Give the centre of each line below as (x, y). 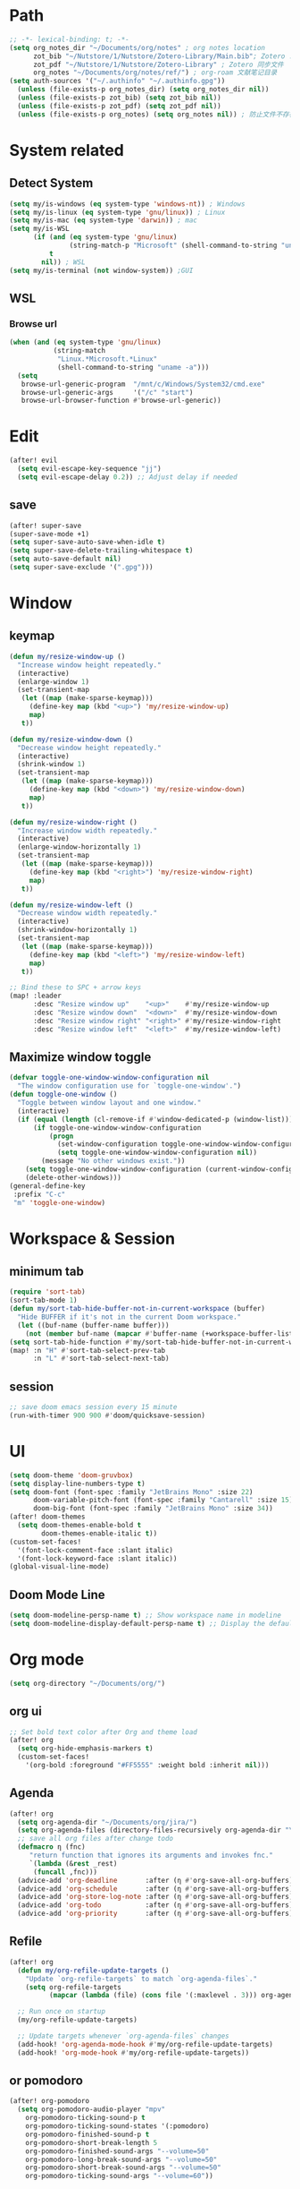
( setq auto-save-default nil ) (66, 559)
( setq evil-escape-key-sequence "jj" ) (90, 469)
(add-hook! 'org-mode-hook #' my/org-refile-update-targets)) (133, 2052)
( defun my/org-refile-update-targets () (93, 1971)
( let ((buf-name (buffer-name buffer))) (93, 1325)
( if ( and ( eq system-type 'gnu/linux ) (105, 237)
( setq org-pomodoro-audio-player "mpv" (92, 2109)
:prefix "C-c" (39, 1194)
